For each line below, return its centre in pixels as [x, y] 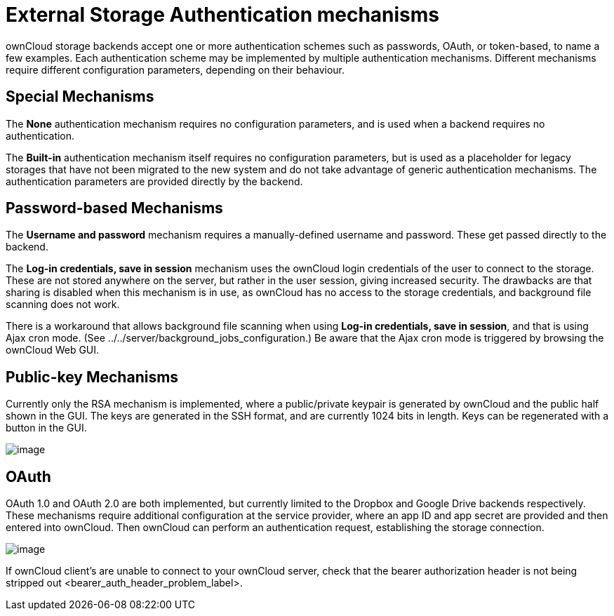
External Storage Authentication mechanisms [223, 15]
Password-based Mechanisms [114, 208]
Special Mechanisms [80, 97]
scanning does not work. [63, 304]
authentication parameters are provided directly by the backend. [154, 181]
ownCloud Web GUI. [53, 350]
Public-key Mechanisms [92, 377]
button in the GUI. [46, 428]
